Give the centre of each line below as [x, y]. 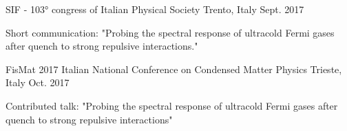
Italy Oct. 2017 [38, 82]
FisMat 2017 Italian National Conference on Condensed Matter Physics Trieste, [174, 69]
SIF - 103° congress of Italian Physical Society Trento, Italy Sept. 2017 [155, 9]
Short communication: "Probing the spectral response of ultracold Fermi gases [170, 32]
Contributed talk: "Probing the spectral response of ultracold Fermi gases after [172, 105]
